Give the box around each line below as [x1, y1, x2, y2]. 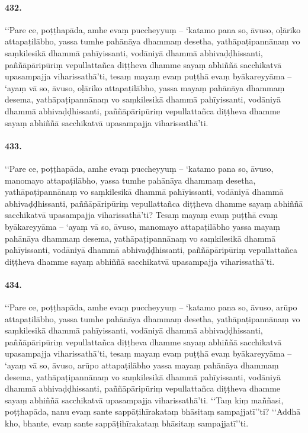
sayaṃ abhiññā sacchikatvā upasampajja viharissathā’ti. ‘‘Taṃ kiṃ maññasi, [5, 393, 284, 406]
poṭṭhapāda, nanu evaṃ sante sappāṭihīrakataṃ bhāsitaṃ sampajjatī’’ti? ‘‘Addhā [5, 405, 301, 418]
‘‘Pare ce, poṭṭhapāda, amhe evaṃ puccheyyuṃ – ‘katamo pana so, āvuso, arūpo [5, 301, 297, 313]
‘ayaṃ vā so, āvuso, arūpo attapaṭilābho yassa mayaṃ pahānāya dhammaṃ [5, 359, 279, 371]
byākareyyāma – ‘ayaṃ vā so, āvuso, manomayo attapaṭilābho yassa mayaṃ [5, 220, 281, 232]
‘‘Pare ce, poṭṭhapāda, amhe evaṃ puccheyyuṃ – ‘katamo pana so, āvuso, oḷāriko [5, 23, 301, 36]
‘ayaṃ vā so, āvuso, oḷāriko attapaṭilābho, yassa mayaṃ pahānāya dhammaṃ [5, 81, 285, 94]
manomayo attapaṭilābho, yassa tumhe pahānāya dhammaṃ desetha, [5, 174, 256, 186]
